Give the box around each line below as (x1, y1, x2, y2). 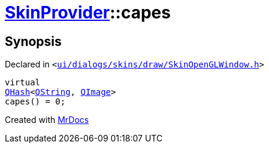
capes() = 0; (5, 97, 66, 107)
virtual (5, 78, 41, 88)
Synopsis (5, 33, 62, 49)
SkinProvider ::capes (5, 2, 171, 23)
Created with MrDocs (5, 115, 89, 125)
